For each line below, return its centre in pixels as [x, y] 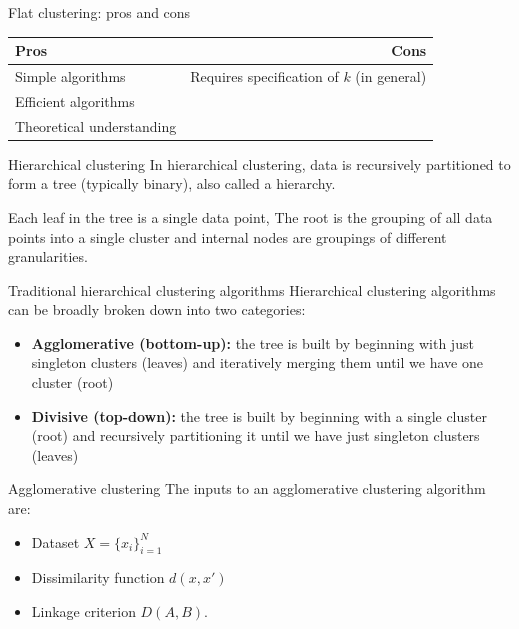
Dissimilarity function [98, 577]
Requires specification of [264, 75]
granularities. [48, 256]
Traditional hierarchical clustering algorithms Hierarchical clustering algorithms [252, 289]
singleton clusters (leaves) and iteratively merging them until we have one [257, 362]
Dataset [55, 541]
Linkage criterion [83, 611]
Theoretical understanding [96, 125]
